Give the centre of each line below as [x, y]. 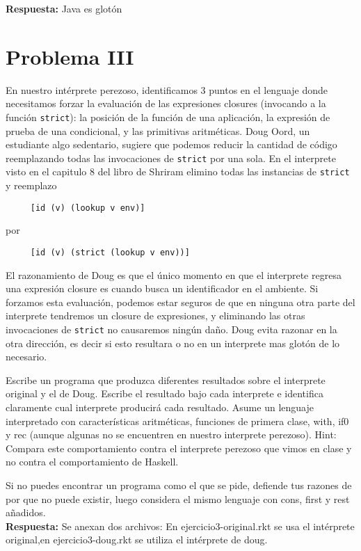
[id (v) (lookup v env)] [88, 208]
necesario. [26, 357]
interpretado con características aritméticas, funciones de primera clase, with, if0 [177, 421]
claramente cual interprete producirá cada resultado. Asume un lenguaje [160, 407]
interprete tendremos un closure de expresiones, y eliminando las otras [155, 316]
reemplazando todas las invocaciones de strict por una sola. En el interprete [171, 158]
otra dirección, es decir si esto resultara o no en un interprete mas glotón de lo [173, 343]
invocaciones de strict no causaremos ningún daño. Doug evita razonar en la [171, 329]
